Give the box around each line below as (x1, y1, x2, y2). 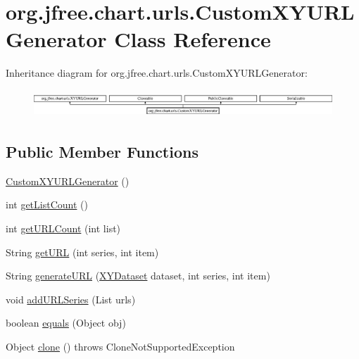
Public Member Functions (6, 141, 199, 163)
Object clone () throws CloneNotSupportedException (6, 339, 235, 354)
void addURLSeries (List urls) (6, 291, 136, 306)
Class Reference (114, 25, 271, 53)
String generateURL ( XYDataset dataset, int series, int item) (6, 268, 270, 283)
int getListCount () (6, 197, 88, 212)
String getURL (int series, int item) (6, 244, 159, 259)
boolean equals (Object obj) (6, 315, 126, 330)
